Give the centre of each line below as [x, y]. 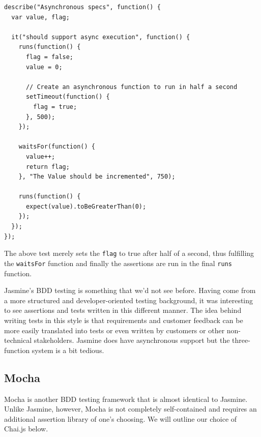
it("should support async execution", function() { [101, 37]
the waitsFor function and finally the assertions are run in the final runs [118, 263]
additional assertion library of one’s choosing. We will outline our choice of [121, 418]
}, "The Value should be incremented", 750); [97, 177]
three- [241, 340]
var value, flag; [40, 17]
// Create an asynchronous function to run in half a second [132, 87]
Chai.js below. [26, 429]
